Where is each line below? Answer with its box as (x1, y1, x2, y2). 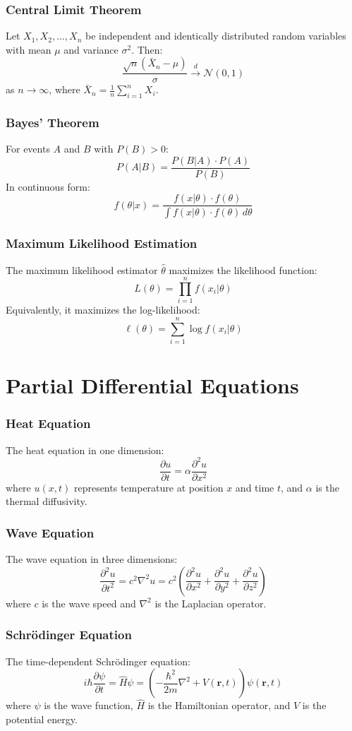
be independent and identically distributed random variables (85, 28, 346, 43)
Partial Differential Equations (6, 371, 299, 400)
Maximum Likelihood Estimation (6, 234, 198, 252)
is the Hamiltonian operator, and (147, 698, 291, 713)
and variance (63, 42, 119, 57)
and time (235, 480, 274, 494)
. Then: (131, 42, 163, 57)
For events (6, 141, 50, 156)
